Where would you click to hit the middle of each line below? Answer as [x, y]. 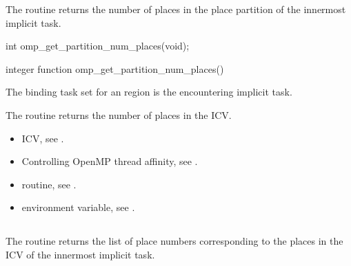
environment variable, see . [78, 207]
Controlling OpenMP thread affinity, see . [110, 161]
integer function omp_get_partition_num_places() [115, 68]
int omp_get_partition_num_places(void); [98, 46]
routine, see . [49, 184]
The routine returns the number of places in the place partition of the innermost [176, 9]
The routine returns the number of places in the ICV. [119, 114]
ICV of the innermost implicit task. [80, 254]
